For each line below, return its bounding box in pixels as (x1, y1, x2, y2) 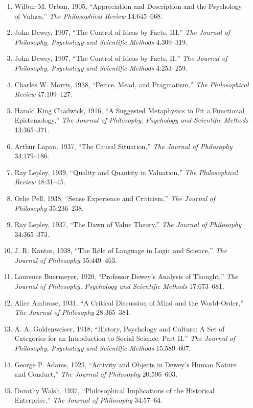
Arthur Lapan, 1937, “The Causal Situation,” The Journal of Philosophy (14, 141, 232, 151)
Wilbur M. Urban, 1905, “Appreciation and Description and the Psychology (14, 1, 242, 11)
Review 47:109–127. (14, 89, 72, 99)
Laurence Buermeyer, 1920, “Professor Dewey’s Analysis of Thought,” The (14, 271, 238, 281)
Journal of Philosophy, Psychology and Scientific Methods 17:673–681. (14, 281, 224, 291)
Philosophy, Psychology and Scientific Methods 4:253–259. (14, 62, 187, 73)
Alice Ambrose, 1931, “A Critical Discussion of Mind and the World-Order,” (14, 297, 244, 307)
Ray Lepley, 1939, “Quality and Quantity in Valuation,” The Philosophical (14, 167, 238, 177)
